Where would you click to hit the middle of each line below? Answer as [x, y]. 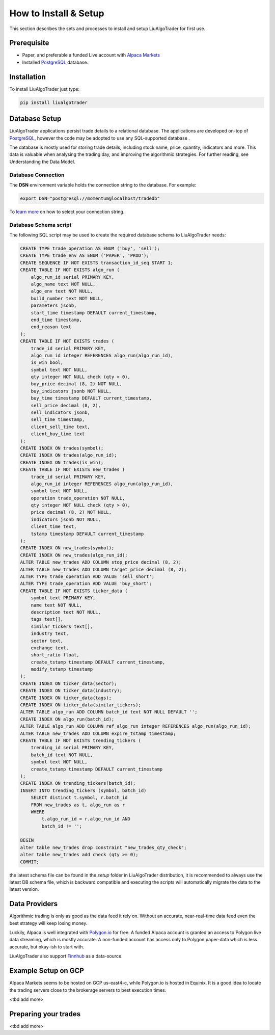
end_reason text [51, 327]
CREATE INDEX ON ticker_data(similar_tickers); [80, 705]
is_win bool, [47, 363]
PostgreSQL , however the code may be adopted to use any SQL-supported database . [100, 138]
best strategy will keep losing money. [48, 923]
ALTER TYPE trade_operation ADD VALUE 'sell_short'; [87, 577]
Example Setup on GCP [47, 971]
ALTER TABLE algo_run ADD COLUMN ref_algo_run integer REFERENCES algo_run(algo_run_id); [136, 726]
